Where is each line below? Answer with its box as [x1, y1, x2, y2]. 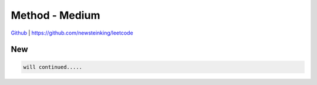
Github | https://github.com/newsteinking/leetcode [11, 29, 133, 36]
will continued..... [23, 63, 82, 70]
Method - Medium [11, 9, 100, 22]
